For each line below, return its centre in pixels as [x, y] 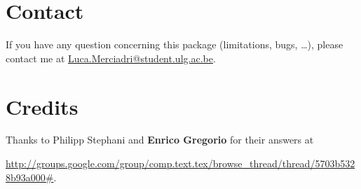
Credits [42, 106]
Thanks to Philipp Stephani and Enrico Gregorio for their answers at [160, 140]
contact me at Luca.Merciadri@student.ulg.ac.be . [111, 58]
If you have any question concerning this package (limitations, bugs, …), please [175, 44]
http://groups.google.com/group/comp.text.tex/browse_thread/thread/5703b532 [180, 163]
